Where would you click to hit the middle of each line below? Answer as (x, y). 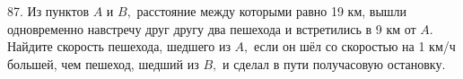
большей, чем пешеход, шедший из (103, 63)
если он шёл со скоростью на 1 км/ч (355, 46)
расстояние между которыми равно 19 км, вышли (272, 11)
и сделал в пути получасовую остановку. (334, 63)
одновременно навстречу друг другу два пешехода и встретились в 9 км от (212, 28)
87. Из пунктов (48, 11)
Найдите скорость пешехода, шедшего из (119, 46)
